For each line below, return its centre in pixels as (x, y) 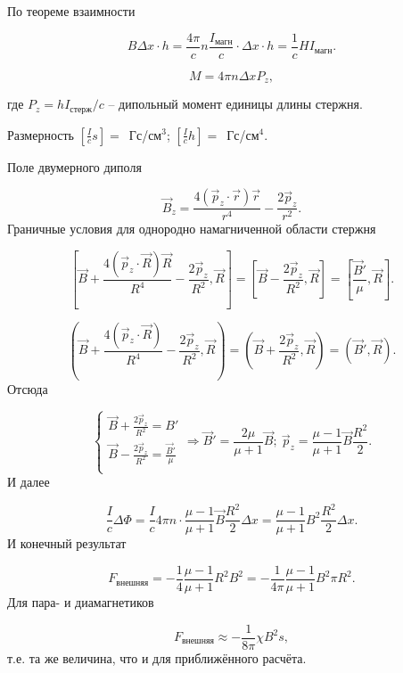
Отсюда (28, 388)
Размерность (41, 134)
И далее (29, 482)
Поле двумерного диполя (74, 166)
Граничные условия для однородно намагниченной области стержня (192, 229)
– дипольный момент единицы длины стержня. (235, 104)
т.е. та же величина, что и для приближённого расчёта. (157, 657)
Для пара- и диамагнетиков (81, 601)
